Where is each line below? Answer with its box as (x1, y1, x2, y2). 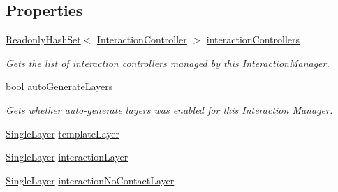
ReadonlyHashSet (6, 32, 81, 47)
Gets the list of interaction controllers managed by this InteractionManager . (6, 55, 330, 70)
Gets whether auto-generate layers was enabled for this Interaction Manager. (6, 102, 333, 117)
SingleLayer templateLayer (6, 126, 120, 140)
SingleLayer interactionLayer (6, 149, 128, 164)
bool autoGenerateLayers (6, 79, 113, 94)
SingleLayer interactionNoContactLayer (6, 172, 175, 187)
